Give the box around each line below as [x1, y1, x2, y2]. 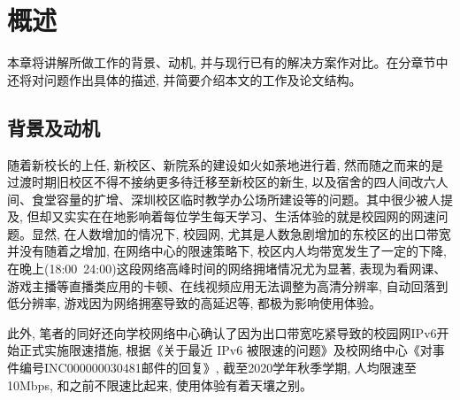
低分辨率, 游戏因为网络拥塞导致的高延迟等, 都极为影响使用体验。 [7, 294, 382, 312]
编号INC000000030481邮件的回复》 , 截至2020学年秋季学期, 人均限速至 [19, 358, 417, 377]
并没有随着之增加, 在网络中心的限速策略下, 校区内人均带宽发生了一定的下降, [7, 242, 447, 260]
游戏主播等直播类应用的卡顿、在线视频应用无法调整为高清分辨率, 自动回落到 [7, 276, 448, 295]
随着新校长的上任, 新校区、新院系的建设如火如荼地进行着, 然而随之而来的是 [7, 155, 444, 173]
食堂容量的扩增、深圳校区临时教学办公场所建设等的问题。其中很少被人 [31, 189, 441, 208]
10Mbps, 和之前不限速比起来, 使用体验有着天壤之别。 [7, 375, 313, 394]
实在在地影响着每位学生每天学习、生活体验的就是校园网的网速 [76, 207, 436, 226]
